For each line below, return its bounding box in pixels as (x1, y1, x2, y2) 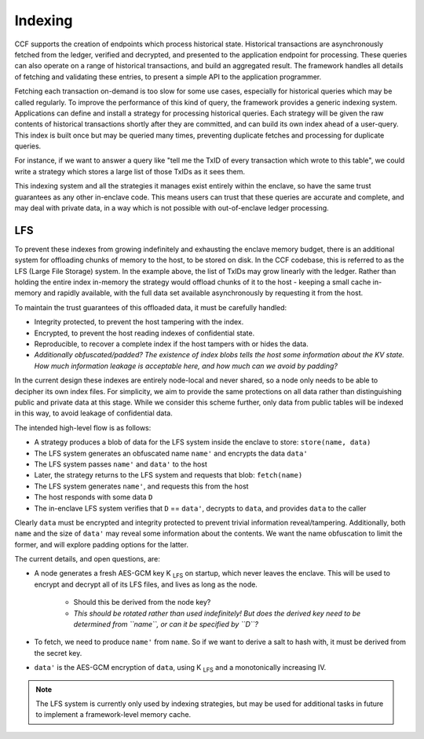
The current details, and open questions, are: (14, 554, 161, 564)
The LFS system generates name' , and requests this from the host (34, 481, 249, 491)
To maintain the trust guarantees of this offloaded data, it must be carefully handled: (14, 302, 287, 312)
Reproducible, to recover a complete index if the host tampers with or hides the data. (34, 339, 309, 349)
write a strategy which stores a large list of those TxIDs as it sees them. (14, 166, 245, 176)
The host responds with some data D (34, 492, 153, 502)
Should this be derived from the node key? (73, 598, 211, 607)
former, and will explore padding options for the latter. (14, 540, 188, 549)
